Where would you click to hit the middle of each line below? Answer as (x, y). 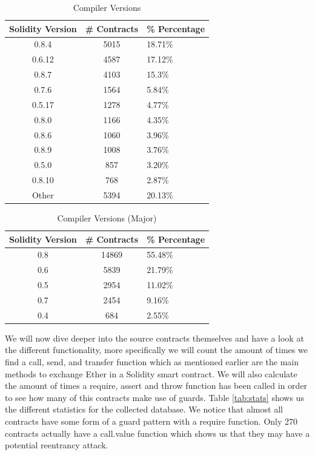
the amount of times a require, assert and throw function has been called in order (156, 386)
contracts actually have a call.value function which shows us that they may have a (157, 433)
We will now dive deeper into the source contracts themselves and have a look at (154, 338)
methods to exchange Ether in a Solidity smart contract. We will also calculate (151, 373)
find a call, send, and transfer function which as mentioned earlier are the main (152, 362)
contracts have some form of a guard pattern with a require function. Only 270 (151, 421)
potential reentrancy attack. (57, 445)
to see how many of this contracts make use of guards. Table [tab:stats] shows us (154, 397)
